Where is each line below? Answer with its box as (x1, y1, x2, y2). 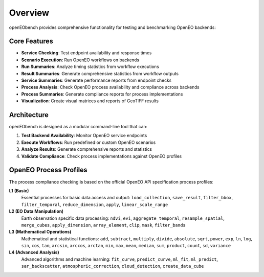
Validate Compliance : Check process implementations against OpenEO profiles (21, 153, 182, 159)
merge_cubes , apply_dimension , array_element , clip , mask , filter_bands (21, 222, 186, 228)
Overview (9, 7, 49, 18)
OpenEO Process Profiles (9, 166, 88, 174)
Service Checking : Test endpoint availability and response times (21, 50, 152, 56)
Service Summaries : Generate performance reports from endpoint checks (21, 77, 172, 83)
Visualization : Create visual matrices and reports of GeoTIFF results (21, 98, 159, 104)
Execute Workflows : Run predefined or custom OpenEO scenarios (21, 139, 156, 145)
